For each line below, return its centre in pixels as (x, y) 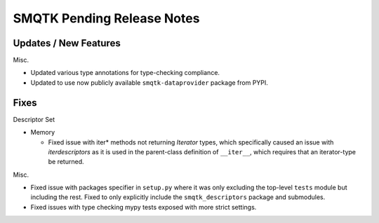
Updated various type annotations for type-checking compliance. (125, 73)
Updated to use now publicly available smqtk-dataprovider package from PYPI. (149, 82)
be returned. (66, 162)
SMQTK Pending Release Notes (106, 18)
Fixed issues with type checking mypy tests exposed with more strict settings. (144, 207)
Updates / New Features (67, 43)
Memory (43, 133)
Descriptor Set (34, 119)
